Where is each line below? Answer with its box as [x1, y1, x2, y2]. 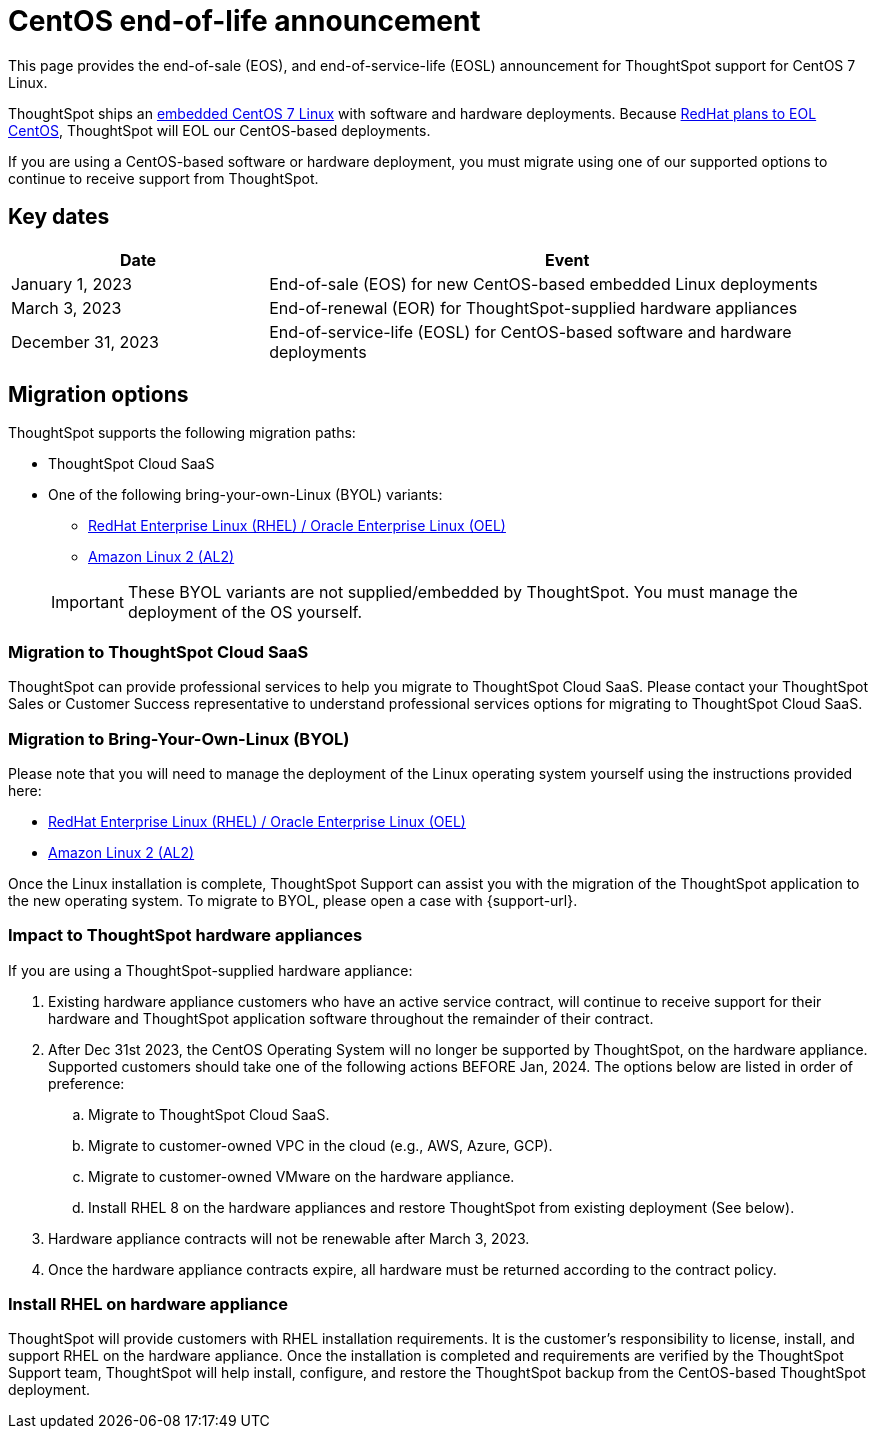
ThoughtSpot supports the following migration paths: [8, 424, 356, 442]
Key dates [8, 204, 110, 230]
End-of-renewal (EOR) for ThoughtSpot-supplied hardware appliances [269, 297, 798, 318]
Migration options [8, 382, 189, 408]
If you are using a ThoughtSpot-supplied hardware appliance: [8, 961, 413, 979]
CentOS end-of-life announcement [8, 4, 481, 38]
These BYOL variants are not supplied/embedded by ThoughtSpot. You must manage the [127, 582, 798, 603]
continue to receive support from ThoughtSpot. [8, 169, 319, 187]
